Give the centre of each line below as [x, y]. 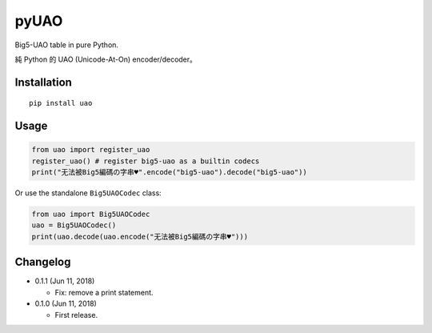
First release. [76, 315]
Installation [43, 82]
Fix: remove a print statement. [104, 292]
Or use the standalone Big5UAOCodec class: [88, 193]
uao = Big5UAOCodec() [74, 225]
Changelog [43, 262]
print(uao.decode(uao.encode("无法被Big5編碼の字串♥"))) [140, 237]
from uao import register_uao [91, 150]
